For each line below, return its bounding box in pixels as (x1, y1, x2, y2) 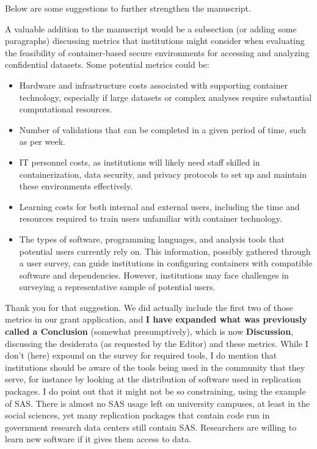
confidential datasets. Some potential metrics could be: (5, 58, 210, 71)
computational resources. (19, 103, 112, 115)
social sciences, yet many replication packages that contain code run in (5, 409, 270, 422)
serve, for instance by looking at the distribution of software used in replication (5, 373, 301, 385)
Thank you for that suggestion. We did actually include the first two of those (5, 301, 293, 313)
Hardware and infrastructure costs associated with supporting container (19, 78, 288, 91)
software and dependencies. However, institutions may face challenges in (19, 268, 289, 281)
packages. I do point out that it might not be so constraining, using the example (5, 385, 306, 398)
